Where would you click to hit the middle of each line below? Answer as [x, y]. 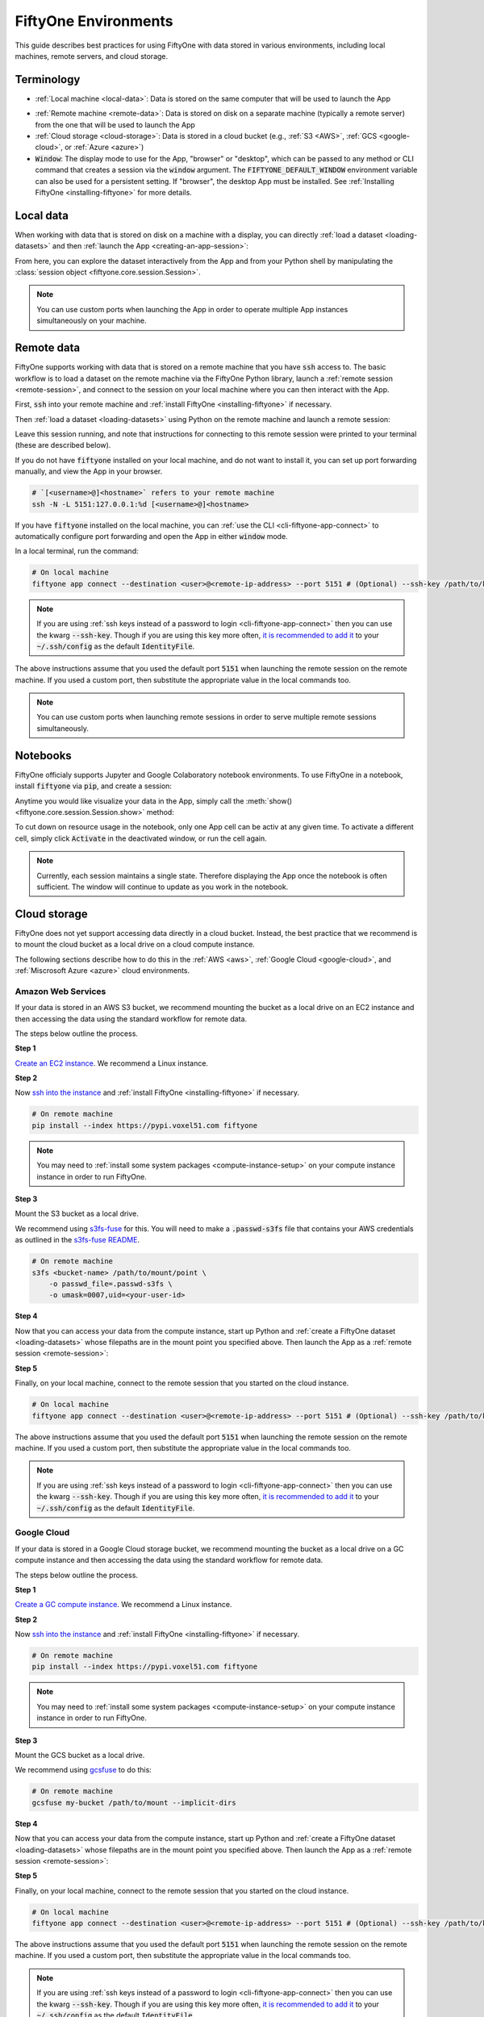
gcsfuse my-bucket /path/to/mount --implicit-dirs [134, 1802]
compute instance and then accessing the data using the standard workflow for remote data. [169, 1560]
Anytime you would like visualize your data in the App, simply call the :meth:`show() [154, 801]
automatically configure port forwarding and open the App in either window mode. [151, 536]
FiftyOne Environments [94, 21]
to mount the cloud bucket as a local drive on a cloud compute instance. [135, 945]
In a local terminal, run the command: [77, 551]
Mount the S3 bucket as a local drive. [77, 1213]
